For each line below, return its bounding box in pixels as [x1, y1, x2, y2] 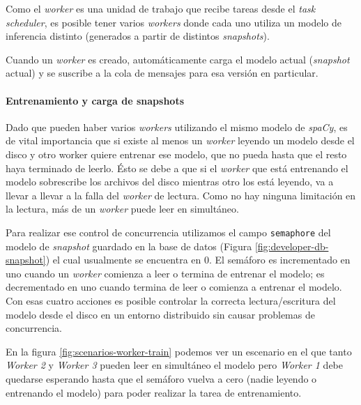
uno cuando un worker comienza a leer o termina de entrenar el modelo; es [6, 266, 325, 280]
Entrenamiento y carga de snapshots [6, 93, 184, 107]
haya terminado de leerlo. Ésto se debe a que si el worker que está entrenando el [6, 160, 348, 175]
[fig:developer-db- [254, 238, 329, 253]
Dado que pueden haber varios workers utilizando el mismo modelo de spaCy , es [6, 119, 348, 134]
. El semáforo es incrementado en [209, 252, 351, 267]
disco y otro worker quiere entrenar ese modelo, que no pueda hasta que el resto [6, 146, 347, 161]
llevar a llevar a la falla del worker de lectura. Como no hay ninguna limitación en [6, 188, 356, 202]
